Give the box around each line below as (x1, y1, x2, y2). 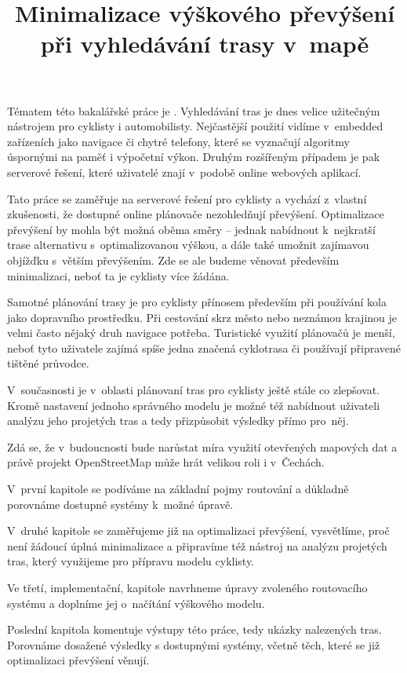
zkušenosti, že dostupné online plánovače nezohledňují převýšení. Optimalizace (7, 206, 384, 222)
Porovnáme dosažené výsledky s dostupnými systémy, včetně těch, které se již (7, 636, 380, 653)
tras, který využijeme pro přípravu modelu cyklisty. (7, 553, 254, 569)
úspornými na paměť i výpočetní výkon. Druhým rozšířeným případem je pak (7, 148, 380, 165)
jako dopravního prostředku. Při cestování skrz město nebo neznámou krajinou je (7, 309, 397, 325)
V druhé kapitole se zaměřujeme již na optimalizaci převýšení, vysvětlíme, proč (7, 522, 390, 539)
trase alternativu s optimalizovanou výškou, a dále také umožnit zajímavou (7, 236, 369, 253)
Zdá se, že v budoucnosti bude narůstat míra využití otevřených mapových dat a (7, 438, 398, 455)
